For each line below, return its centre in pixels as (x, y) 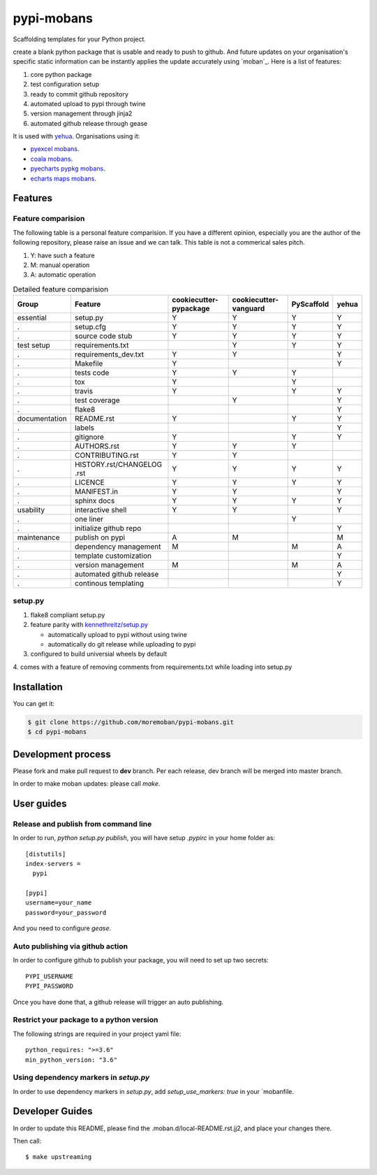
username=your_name (59, 903)
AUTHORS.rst (97, 446)
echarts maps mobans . (64, 178)
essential (32, 318)
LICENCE (89, 482)
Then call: (27, 1141)
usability (31, 510)
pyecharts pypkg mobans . (68, 168)
